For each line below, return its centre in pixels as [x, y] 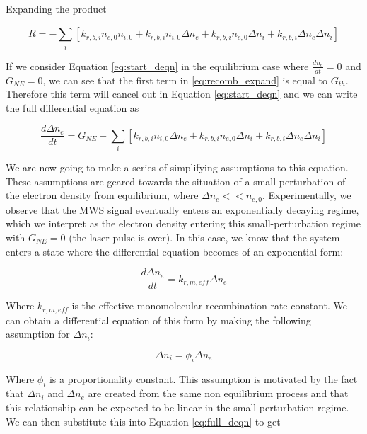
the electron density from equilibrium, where [102, 195]
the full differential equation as [72, 107]
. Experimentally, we [307, 195]
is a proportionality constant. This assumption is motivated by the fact [203, 378]
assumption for [38, 334]
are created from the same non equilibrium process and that [218, 393]
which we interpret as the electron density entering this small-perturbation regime [183, 223]
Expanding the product [56, 8]
